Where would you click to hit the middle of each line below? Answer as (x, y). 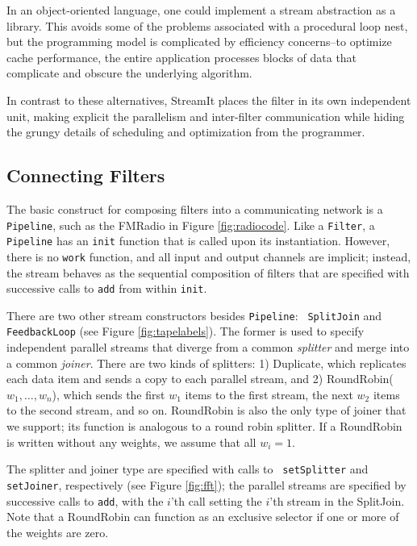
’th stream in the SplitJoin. (337, 500)
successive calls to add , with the (85, 500)
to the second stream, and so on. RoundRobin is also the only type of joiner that (206, 410)
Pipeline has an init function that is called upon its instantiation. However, (198, 241)
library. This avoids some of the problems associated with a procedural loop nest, (207, 25)
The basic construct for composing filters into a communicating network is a (195, 208)
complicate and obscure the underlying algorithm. (129, 73)
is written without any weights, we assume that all (131, 442)
